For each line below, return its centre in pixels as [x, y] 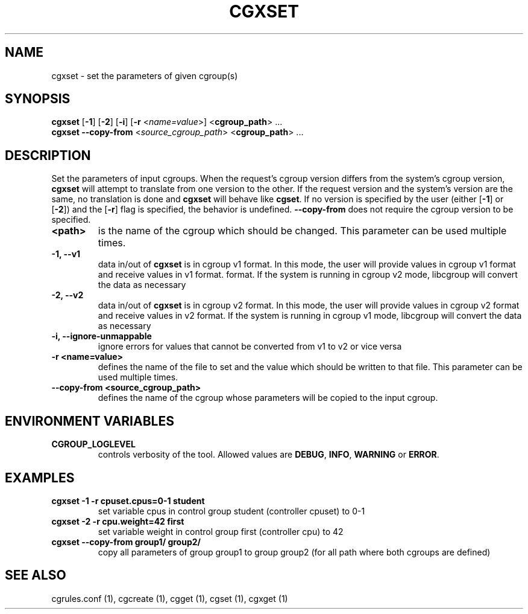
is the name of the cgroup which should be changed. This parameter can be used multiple [302, 231]
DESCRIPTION [48, 155]
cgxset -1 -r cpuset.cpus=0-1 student [128, 500]
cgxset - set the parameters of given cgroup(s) [145, 75]
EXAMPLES [40, 478]
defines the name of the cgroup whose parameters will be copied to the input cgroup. [268, 398]
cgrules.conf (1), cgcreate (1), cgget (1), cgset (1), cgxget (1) [170, 598]
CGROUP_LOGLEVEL [93, 444]
